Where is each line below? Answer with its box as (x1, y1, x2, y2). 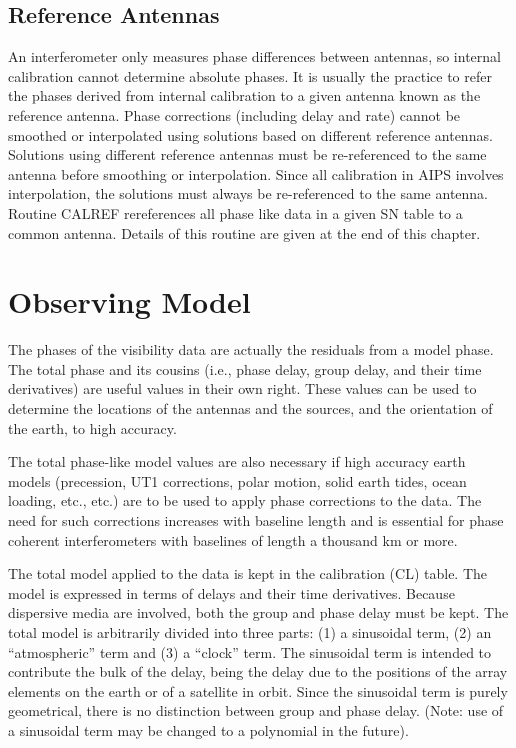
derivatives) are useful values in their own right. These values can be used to (8, 378, 477, 399)
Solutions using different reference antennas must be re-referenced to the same (8, 144, 487, 165)
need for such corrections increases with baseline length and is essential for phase (8, 510, 504, 531)
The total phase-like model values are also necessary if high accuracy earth (8, 451, 466, 472)
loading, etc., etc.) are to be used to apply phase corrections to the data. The (8, 490, 482, 511)
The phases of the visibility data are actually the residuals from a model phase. (8, 339, 494, 360)
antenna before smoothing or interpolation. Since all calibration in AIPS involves (8, 163, 504, 184)
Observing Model (8, 281, 251, 322)
